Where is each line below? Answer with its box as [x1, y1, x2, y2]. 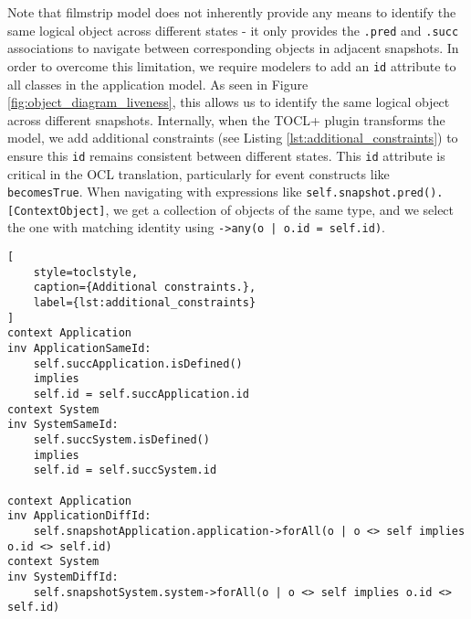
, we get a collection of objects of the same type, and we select [105, 199, 455, 219]
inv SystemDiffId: [7, 570, 119, 583]
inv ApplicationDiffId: [7, 509, 152, 523]
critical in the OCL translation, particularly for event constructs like [7, 164, 390, 183]
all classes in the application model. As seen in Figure [7, 74, 309, 93]
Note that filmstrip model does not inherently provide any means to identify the [7, 3, 456, 21]
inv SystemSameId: [7, 418, 119, 432]
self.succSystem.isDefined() [33, 432, 210, 446]
